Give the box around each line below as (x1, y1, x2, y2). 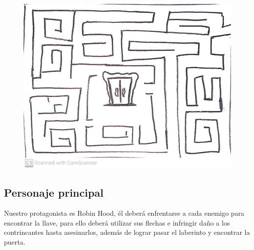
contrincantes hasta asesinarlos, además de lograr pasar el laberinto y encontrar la (4, 227, 250, 237)
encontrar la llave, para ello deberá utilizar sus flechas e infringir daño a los (4, 217, 230, 227)
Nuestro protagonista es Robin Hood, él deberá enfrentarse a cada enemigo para (4, 208, 245, 218)
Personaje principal (4, 185, 104, 200)
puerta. (4, 237, 25, 247)
